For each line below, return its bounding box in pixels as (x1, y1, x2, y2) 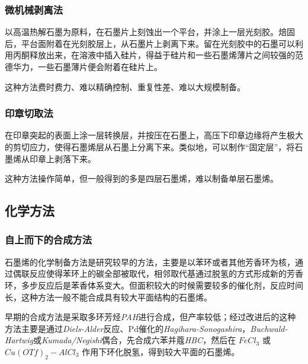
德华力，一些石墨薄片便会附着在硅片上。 (5, 61, 162, 72)
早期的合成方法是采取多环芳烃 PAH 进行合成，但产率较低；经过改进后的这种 (5, 311, 296, 323)
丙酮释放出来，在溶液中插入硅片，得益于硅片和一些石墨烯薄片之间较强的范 (12, 49, 303, 61)
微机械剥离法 (5, 2, 63, 17)
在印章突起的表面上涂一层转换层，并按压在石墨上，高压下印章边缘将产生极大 (5, 129, 303, 141)
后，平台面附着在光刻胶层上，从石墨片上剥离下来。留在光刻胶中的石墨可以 (5, 37, 295, 49)
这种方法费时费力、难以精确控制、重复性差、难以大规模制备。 (5, 80, 245, 93)
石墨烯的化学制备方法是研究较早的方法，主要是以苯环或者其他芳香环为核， (5, 255, 295, 268)
